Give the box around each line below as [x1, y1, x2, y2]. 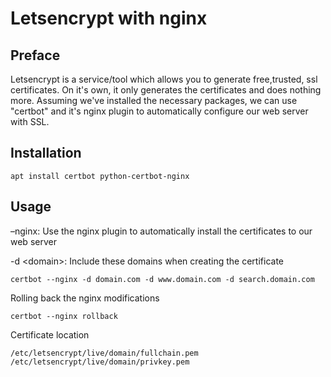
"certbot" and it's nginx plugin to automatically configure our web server [10, 105, 309, 117]
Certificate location [10, 328, 90, 341]
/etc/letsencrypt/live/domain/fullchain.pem [10, 348, 199, 358]
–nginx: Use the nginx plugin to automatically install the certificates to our [10, 225, 313, 237]
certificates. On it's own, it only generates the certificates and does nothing [10, 84, 322, 96]
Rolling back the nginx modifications [10, 292, 160, 304]
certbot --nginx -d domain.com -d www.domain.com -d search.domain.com [10, 274, 315, 284]
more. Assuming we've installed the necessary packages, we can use [10, 95, 298, 106]
